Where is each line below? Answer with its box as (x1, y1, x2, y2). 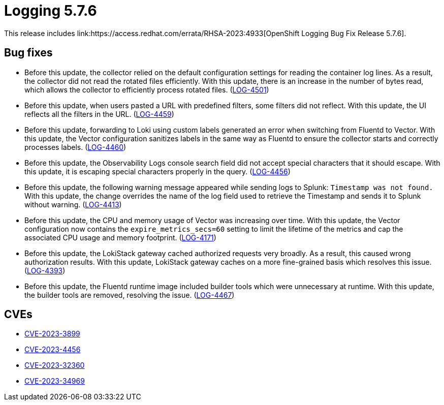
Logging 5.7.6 (4, 2, 97, 19)
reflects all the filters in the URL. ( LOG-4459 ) (24, 109, 174, 118)
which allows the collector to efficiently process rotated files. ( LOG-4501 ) (24, 85, 269, 94)
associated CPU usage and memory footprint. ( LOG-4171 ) (24, 233, 216, 242)
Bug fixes (4, 46, 53, 59)
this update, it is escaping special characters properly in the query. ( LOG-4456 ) (24, 167, 291, 176)
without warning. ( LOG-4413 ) (24, 200, 122, 209)
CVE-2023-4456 (24, 345, 81, 354)
